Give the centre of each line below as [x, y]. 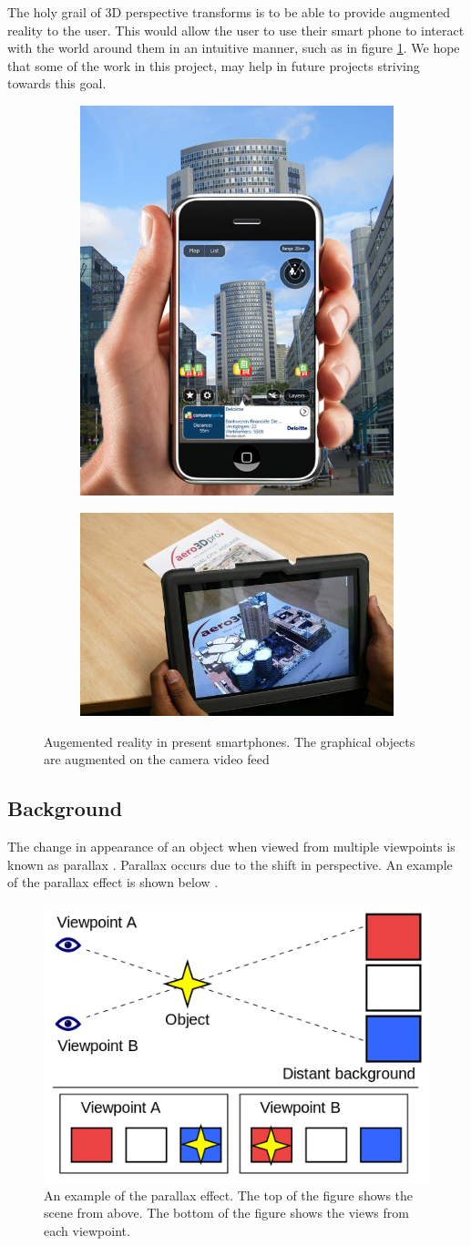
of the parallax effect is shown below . [113, 882]
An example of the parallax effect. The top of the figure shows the [229, 1195]
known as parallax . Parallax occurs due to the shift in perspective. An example [230, 864]
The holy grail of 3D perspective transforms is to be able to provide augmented [229, 12]
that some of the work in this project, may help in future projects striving [214, 65]
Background [65, 808]
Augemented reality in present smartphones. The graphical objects [230, 741]
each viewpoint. [87, 1230]
